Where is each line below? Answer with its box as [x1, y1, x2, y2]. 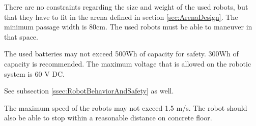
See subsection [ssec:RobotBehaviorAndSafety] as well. [4, 85, 174, 96]
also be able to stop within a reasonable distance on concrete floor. [4, 112, 212, 123]
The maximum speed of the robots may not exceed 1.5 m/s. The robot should [4, 102, 247, 113]
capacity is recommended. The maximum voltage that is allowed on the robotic [4, 58, 251, 69]
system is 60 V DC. [4, 68, 65, 79]
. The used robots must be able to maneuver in [105, 21, 252, 32]
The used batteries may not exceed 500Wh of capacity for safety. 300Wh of [4, 48, 239, 59]
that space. [4, 31, 38, 42]
